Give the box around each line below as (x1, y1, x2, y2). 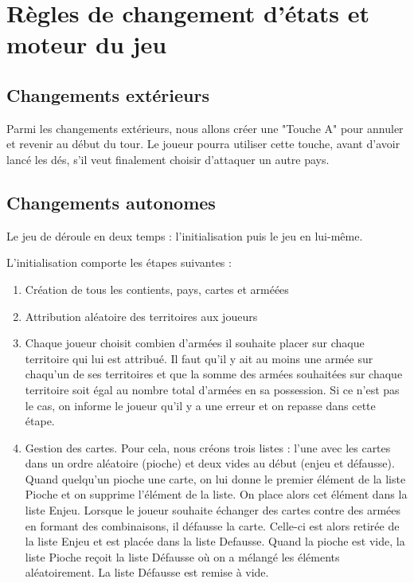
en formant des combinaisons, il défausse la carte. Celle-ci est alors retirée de (25, 517, 400, 534)
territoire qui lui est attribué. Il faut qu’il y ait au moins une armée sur (25, 350, 373, 366)
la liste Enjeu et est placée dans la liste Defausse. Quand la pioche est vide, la (25, 533, 405, 550)
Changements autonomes (6, 190, 216, 214)
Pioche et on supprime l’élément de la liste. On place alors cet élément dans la (25, 486, 408, 503)
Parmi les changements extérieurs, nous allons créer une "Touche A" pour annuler (6, 119, 404, 136)
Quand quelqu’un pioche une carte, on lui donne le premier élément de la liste (25, 470, 406, 487)
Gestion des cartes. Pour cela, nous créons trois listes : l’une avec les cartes (25, 439, 391, 456)
